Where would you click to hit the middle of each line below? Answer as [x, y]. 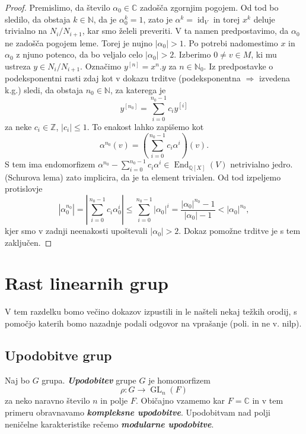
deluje [264, 19]
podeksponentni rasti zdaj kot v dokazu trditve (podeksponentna [123, 78]
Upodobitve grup [58, 355]
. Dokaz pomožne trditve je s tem [240, 231]
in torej [227, 19]
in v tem [268, 400]
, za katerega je [138, 89]
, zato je [158, 19]
